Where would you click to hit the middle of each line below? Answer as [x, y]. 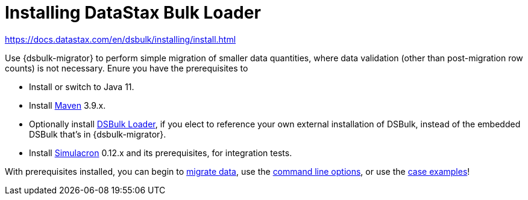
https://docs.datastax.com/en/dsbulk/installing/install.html [121, 39]
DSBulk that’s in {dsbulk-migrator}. [98, 134]
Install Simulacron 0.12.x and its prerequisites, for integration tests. [161, 153]
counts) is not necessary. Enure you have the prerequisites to [127, 68]
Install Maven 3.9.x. [68, 105]
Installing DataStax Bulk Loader [133, 13]
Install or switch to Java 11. [82, 86]
